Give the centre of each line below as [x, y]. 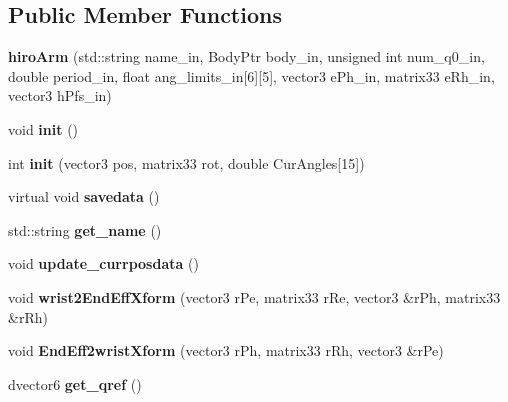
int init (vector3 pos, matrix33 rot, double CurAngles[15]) [186, 162]
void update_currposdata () [103, 263]
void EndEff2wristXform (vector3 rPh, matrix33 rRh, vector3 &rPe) [226, 350]
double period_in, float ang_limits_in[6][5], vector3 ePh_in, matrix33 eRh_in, [251, 75]
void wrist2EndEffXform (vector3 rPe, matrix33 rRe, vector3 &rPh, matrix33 [254, 296]
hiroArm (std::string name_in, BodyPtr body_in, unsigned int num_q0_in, [246, 56]
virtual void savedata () [84, 196]
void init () [43, 128]
